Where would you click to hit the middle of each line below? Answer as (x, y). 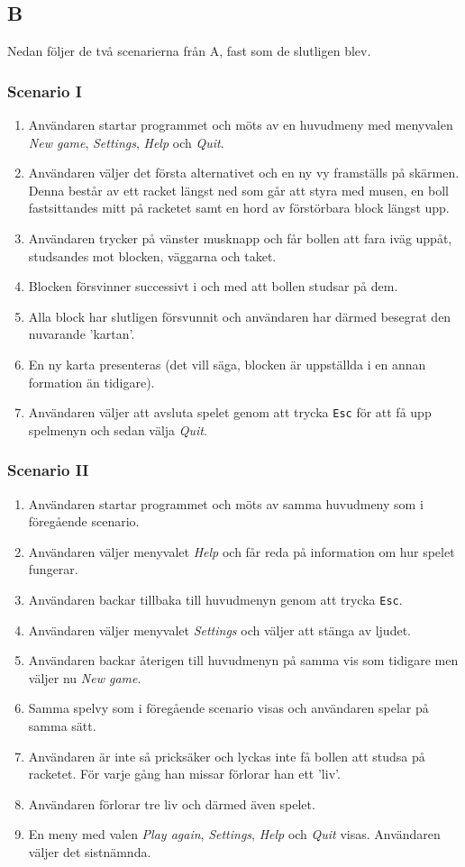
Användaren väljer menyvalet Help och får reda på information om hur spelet (242, 551)
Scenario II (48, 470)
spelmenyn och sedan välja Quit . (118, 429)
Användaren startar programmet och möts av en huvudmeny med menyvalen (241, 125)
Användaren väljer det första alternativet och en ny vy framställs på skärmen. (244, 173)
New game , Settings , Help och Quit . (126, 142)
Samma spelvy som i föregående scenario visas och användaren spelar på (228, 708)
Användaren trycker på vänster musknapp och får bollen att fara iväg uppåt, (240, 237)
